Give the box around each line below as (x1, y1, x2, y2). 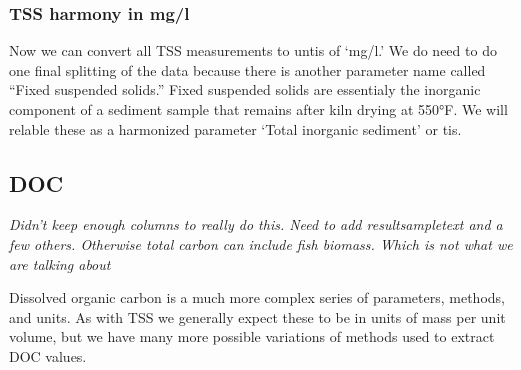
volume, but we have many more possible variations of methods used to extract (9, 326, 495, 347)
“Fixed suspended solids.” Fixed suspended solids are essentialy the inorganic (9, 79, 481, 100)
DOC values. (9, 345, 87, 366)
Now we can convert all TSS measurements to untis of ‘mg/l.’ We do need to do (9, 40, 497, 61)
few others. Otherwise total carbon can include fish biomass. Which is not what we (9, 233, 513, 254)
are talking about (9, 253, 111, 274)
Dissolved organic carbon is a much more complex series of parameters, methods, (9, 287, 505, 308)
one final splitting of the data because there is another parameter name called (9, 59, 486, 80)
